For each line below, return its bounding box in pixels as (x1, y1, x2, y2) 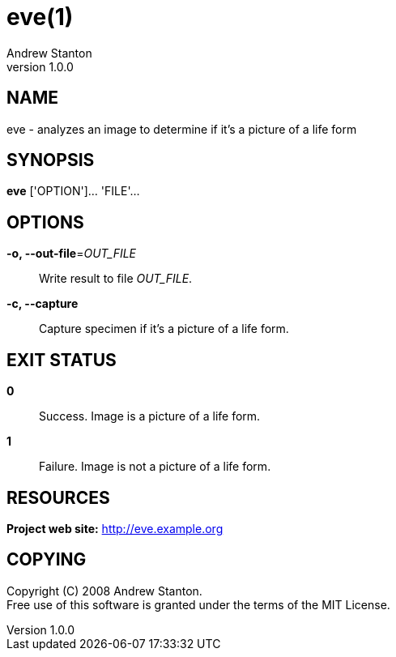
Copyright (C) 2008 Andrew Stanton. (6, 583, 202, 598)
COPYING (6, 549, 87, 570)
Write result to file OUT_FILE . (39, 271, 193, 286)
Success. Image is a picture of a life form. (39, 409, 261, 424)
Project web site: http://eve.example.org (6, 521, 224, 535)
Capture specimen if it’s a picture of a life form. (39, 322, 289, 336)
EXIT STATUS (6, 349, 117, 370)
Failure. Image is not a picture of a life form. (39, 459, 271, 474)
